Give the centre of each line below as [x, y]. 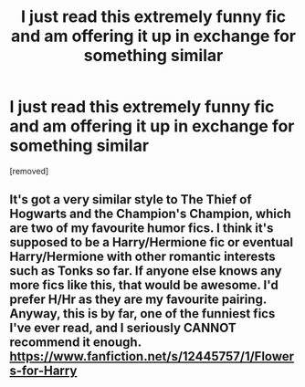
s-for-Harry [43, 371]
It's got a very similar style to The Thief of [131, 199]
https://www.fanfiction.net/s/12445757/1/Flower [152, 356]
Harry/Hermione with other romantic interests [142, 257]
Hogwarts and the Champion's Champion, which [151, 214]
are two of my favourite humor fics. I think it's [142, 229]
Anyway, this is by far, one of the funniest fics [142, 314]
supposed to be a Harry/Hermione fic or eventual [152, 242]
